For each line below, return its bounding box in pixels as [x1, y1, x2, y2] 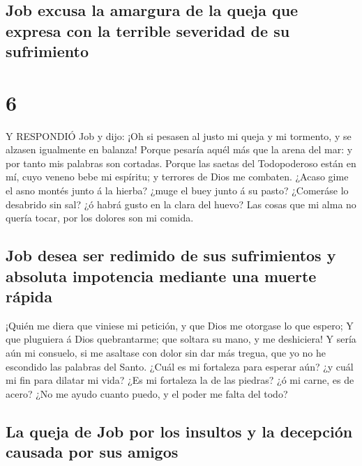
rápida [6, 286, 52, 307]
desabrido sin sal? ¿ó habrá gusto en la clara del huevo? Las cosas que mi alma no [6, 196, 356, 211]
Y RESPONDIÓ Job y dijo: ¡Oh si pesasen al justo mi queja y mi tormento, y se [6, 128, 352, 143]
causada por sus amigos [6, 441, 179, 463]
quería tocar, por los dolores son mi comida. [6, 210, 194, 225]
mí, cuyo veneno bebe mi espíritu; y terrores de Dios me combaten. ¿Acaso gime [6, 169, 349, 184]
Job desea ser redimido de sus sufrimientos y [6, 244, 336, 266]
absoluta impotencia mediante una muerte [6, 265, 317, 286]
